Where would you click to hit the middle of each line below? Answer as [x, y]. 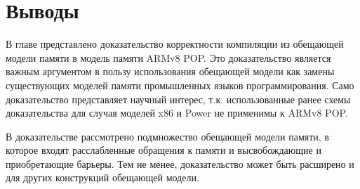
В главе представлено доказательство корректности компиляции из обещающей [175, 44]
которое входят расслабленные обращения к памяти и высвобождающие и [164, 150]
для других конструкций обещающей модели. [102, 177]
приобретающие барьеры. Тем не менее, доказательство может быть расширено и [180, 163]
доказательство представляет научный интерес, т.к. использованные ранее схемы [178, 99]
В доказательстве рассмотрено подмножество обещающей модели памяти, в [167, 136]
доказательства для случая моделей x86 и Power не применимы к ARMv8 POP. [177, 113]
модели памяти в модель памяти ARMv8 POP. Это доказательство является [168, 57]
